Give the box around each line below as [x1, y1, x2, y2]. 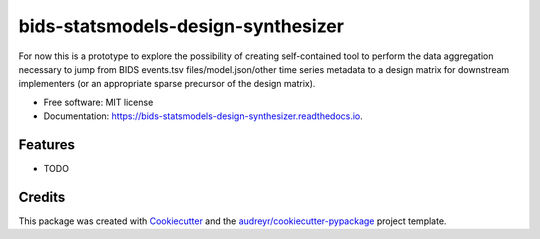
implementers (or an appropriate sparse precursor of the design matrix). [18, 78, 316, 90]
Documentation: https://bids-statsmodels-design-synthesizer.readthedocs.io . [43, 110, 364, 122]
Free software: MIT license [43, 96, 154, 108]
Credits [18, 188, 66, 205]
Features [18, 136, 75, 153]
